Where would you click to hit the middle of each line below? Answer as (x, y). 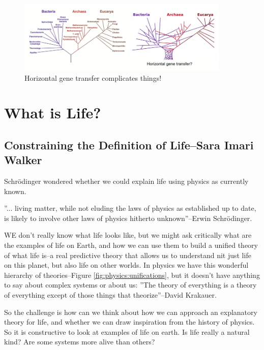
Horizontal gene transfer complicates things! (93, 77)
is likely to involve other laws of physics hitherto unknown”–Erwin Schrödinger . (128, 218)
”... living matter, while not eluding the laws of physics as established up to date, (130, 208)
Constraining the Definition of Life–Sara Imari (129, 145)
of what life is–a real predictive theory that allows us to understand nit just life (128, 255)
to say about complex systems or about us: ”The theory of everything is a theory (130, 285)
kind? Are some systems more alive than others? (80, 342)
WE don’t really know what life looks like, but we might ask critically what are (128, 235)
